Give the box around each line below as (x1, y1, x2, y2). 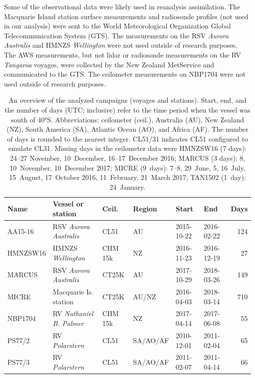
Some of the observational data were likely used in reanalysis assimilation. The (4, 1, 240, 11)
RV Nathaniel (52, 308, 94, 319)
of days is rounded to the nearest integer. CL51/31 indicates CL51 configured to (7, 133, 248, 144)
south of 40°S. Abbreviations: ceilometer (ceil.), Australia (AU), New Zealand (11, 114, 244, 124)
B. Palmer (52, 318, 84, 328)
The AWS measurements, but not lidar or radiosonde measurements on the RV (4, 49, 241, 59)
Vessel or (52, 199, 84, 209)
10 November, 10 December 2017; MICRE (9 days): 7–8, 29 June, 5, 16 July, (9, 162, 246, 173)
